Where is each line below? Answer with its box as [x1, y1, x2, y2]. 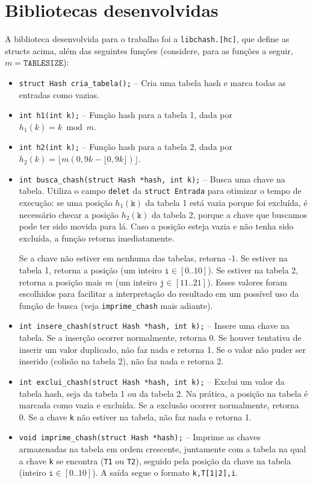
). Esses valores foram [207, 275, 287, 288]
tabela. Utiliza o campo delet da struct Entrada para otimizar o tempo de [19, 184, 302, 197]
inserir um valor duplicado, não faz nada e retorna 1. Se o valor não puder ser [19, 343, 306, 355]
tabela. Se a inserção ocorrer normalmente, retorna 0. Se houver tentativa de [19, 331, 302, 344]
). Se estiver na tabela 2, [208, 264, 299, 276]
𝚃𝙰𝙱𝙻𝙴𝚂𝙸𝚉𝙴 [23, 59, 64, 68]
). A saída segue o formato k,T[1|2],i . [92, 466, 238, 479]
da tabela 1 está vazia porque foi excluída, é [145, 196, 308, 209]
